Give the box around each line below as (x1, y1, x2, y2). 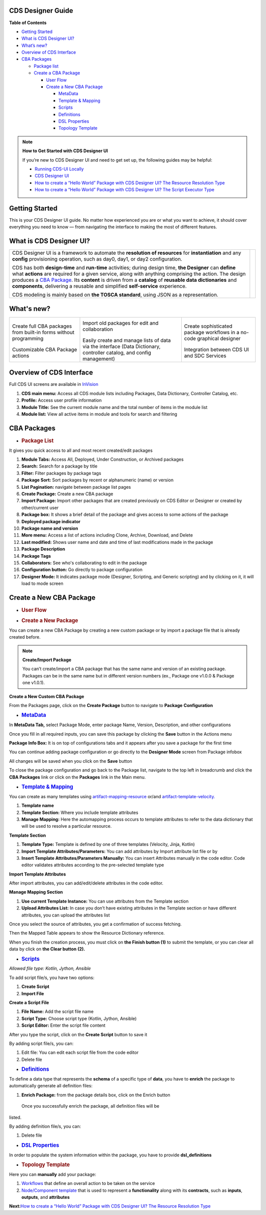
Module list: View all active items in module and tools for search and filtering (21, 411, 177, 417)
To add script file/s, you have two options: (9, 975, 95, 980)
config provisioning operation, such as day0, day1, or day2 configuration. (12, 256, 182, 263)
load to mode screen (21, 580, 64, 586)
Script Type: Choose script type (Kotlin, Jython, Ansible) (21, 1015, 137, 1021)
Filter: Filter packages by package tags (21, 470, 101, 476)
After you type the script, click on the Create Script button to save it (9, 1031, 147, 1037)
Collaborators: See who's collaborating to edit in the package (21, 560, 147, 566)
